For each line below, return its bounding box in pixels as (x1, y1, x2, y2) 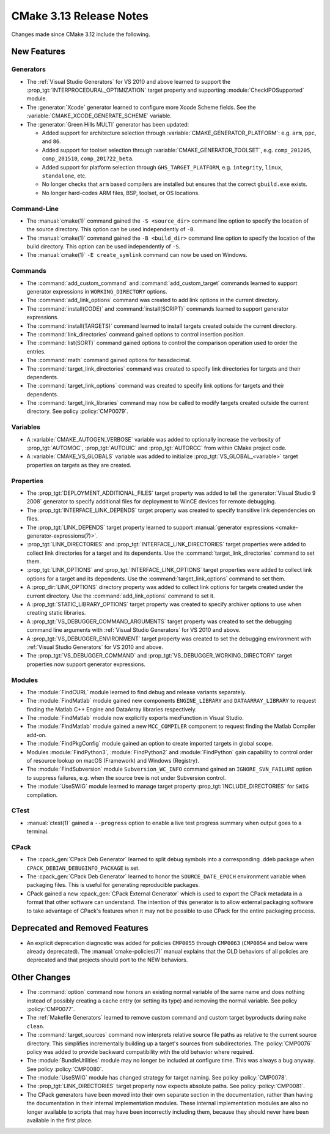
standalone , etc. (42, 172, 87, 179)
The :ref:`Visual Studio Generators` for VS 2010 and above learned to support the (26, 78, 231, 85)
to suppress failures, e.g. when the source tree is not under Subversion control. (26, 774, 226, 781)
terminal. (26, 828, 49, 835)
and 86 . (42, 138, 61, 145)
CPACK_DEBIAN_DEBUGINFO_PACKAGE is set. (26, 864, 140, 872)
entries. (26, 347, 46, 355)
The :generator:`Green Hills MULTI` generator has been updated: (26, 120, 189, 128)
